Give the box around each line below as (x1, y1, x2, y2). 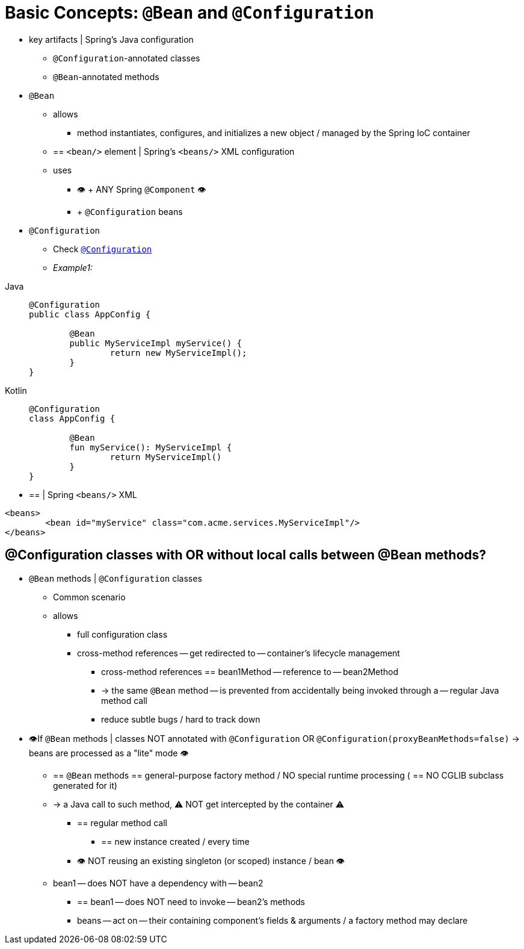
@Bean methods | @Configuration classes (29, 573, 202, 583)
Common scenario (53, 591, 126, 602)
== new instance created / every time (101, 836, 250, 847)
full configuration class (77, 629, 168, 639)
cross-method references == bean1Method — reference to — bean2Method (101, 666, 399, 677)
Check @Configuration (53, 243, 152, 254)
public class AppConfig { (29, 309, 151, 319)
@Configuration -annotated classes (53, 52, 200, 63)
